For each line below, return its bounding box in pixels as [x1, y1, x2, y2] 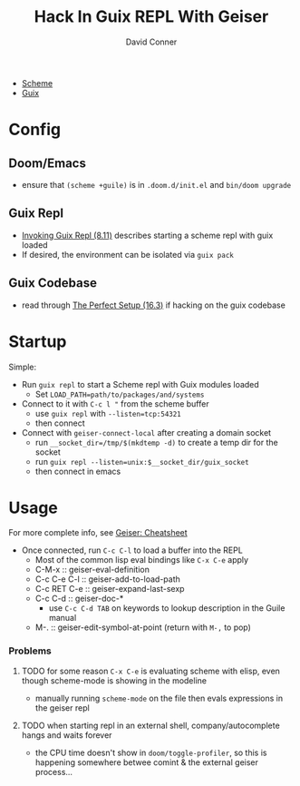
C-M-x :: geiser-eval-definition [34, 565, 150, 575]
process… [34, 766, 73, 777]
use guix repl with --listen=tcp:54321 [34, 408, 182, 418]
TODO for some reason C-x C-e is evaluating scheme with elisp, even [21, 665, 280, 676]
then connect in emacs [34, 466, 121, 477]
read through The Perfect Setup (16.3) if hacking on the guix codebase [21, 300, 286, 310]
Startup [8, 331, 67, 351]
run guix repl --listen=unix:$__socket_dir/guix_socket [34, 456, 250, 467]
